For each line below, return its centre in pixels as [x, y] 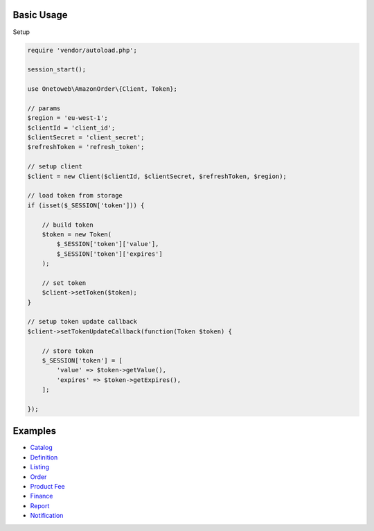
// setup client [55, 167]
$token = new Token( [77, 234]
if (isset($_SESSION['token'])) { [86, 205]
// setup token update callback [82, 322]
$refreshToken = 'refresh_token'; [86, 147]
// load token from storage [75, 195]
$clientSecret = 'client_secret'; [86, 138]
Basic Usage [40, 15]
